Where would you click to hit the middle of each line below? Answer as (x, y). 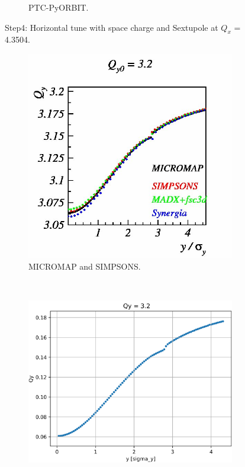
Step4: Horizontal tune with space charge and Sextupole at (112, 27)
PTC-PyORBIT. (59, 7)
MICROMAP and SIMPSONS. (85, 266)
